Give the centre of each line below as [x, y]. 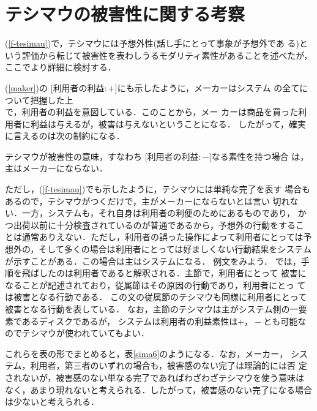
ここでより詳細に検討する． [61, 67]
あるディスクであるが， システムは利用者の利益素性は [130, 321]
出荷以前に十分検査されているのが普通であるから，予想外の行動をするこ [159, 224]
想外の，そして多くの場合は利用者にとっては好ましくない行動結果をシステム [158, 249]
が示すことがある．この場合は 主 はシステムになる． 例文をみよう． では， [153, 261]
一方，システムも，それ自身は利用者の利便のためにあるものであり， [158, 213]
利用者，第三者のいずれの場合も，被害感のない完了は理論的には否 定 [169, 365]
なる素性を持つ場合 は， [260, 156]
